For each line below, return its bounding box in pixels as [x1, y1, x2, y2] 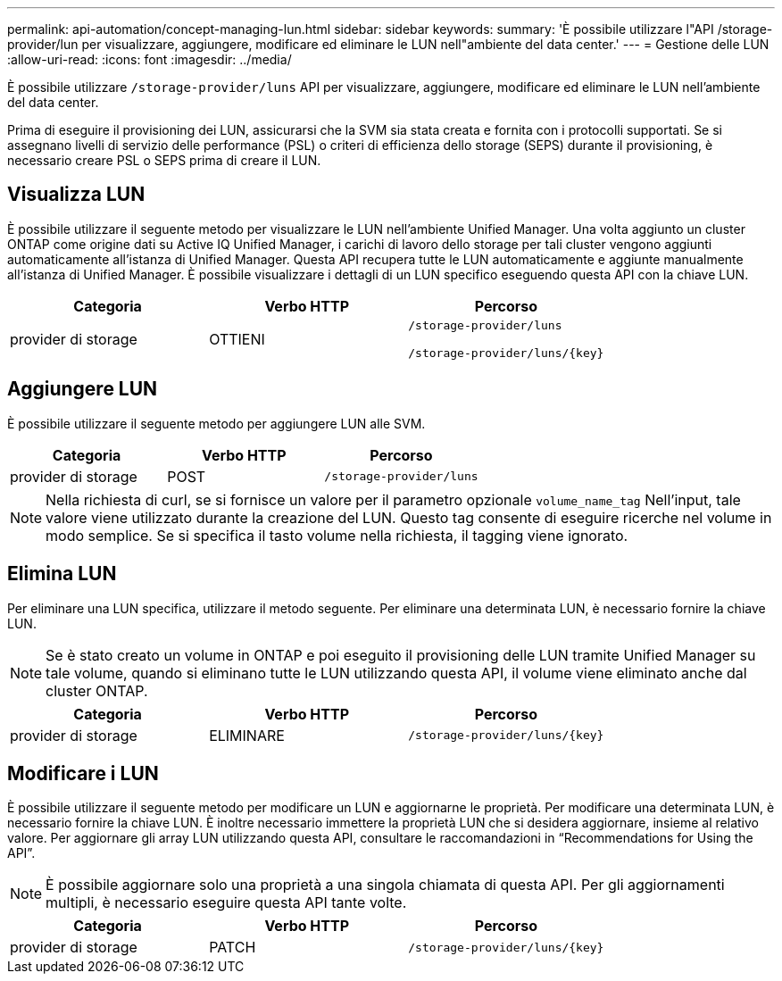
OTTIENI [209, 329, 265, 348]
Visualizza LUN [7, 183, 146, 206]
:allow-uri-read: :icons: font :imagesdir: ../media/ [7, 52, 292, 67]
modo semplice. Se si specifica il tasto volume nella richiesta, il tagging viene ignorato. [46, 526, 628, 545]
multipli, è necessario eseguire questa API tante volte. [46, 894, 407, 912]
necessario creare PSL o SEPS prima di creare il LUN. [7, 153, 321, 168]
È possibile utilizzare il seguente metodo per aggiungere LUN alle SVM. [7, 415, 426, 431]
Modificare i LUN [7, 761, 159, 785]
